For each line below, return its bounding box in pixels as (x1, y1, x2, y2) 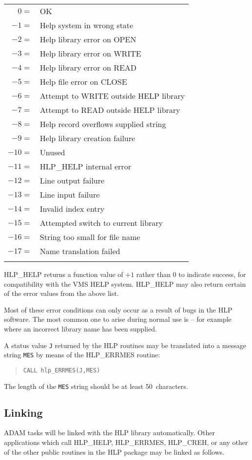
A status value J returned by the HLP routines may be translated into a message (4, 340, 246, 350)
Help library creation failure (39, 132, 136, 144)
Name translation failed (39, 245, 120, 257)
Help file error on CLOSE (39, 76, 127, 87)
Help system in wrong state (39, 19, 134, 31)
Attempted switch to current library (39, 217, 163, 228)
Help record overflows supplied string (39, 118, 166, 129)
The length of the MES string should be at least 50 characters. (4, 381, 188, 391)
